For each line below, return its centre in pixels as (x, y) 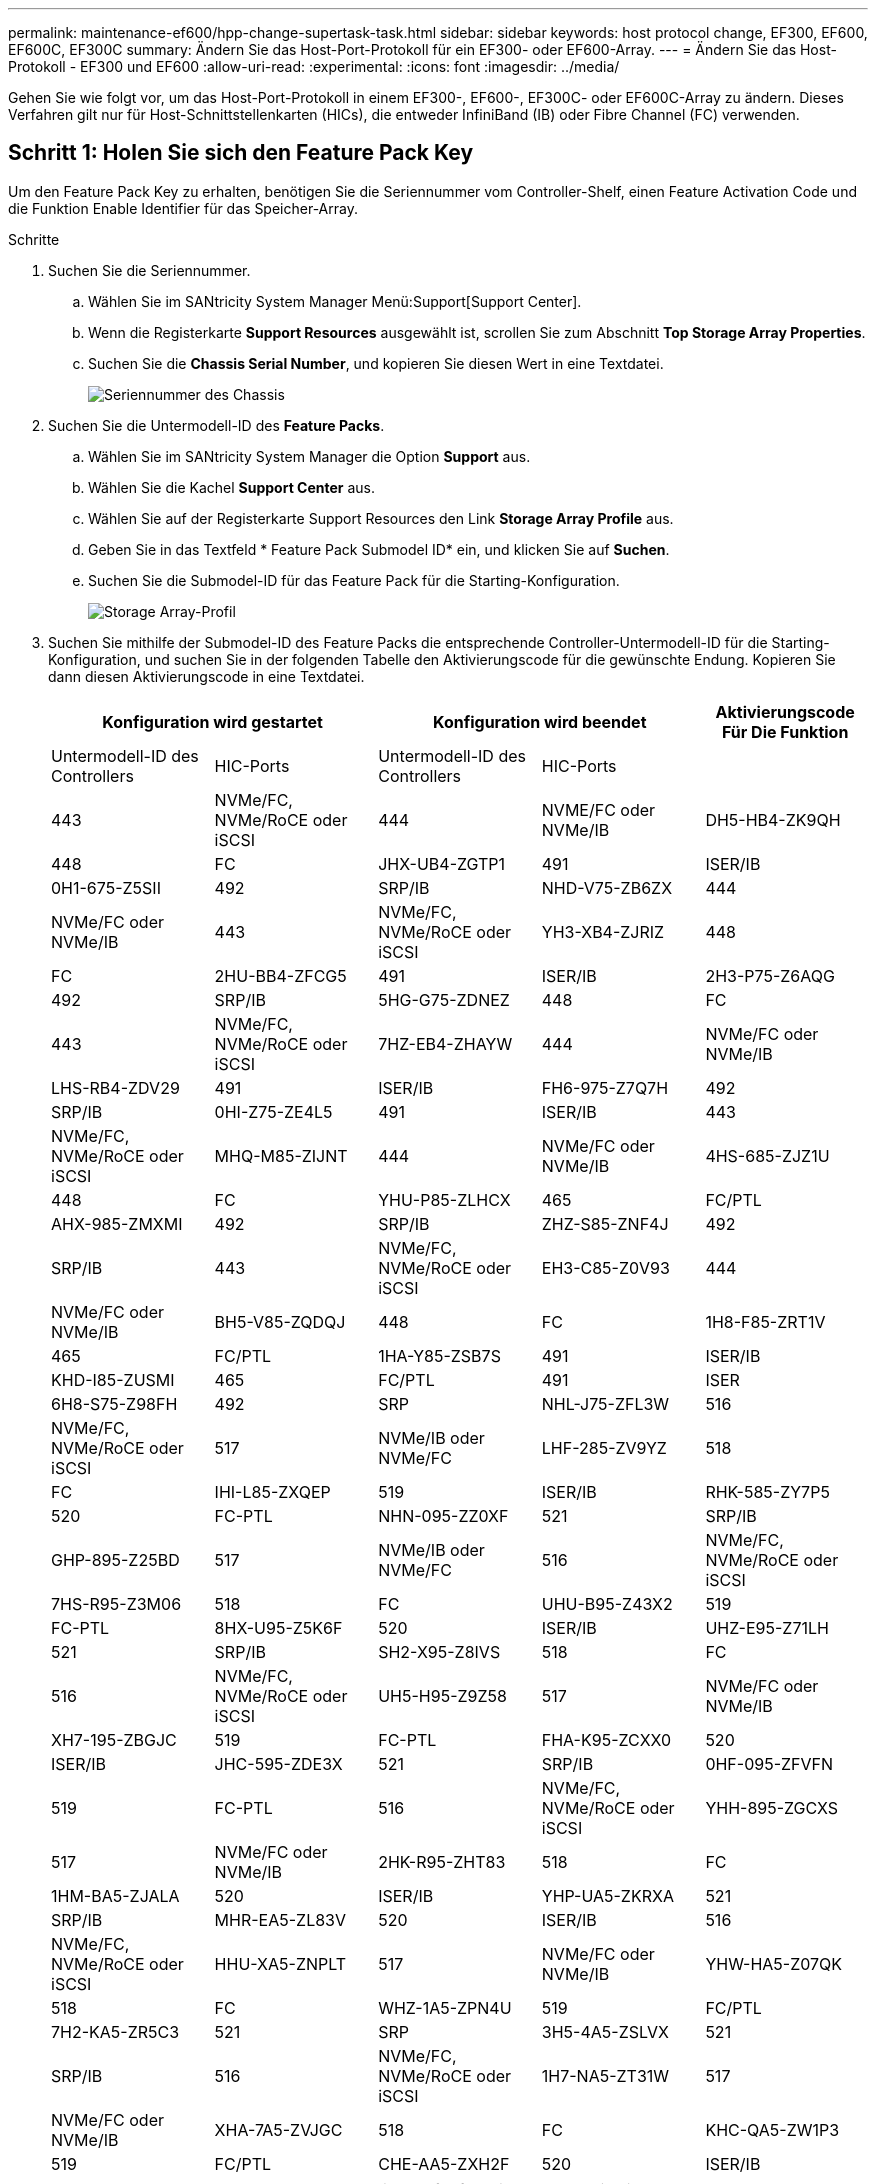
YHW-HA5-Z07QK (774, 1963)
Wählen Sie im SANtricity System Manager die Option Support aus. (309, 456)
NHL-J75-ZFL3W (605, 1403)
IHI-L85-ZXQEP (272, 1491)
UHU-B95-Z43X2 (607, 1603)
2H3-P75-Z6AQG (770, 975)
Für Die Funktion (785, 731)
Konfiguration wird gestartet (212, 721)
